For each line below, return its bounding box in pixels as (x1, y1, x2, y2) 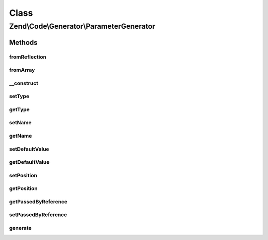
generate (9, 224, 32, 231)
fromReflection (9, 53, 47, 60)
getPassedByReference (9, 198, 67, 205)
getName (9, 132, 32, 139)
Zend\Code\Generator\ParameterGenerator (9, 22, 156, 31)
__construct (9, 80, 39, 87)
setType (9, 93, 30, 100)
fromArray (9, 67, 35, 74)
